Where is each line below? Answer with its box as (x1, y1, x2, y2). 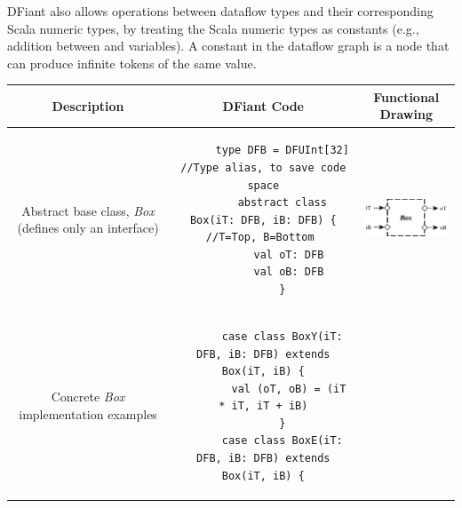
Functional (373, 87, 440, 106)
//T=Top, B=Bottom (205, 231, 315, 244)
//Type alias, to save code (180, 161, 346, 174)
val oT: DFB (253, 248, 324, 261)
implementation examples (19, 405, 157, 424)
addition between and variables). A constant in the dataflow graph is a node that (7, 36, 450, 55)
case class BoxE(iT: (221, 434, 343, 448)
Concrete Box (51, 387, 125, 406)
